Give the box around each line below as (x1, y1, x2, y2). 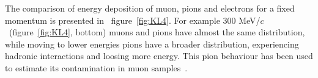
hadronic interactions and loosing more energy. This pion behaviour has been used (5, 49, 313, 62)
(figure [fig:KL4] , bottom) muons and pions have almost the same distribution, (9, 26, 305, 38)
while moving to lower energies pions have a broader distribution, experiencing (5, 37, 299, 50)
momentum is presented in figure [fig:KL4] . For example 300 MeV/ (5, 13, 261, 26)
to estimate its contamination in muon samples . (5, 61, 188, 74)
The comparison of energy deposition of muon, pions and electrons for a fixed (5, 2, 295, 14)
